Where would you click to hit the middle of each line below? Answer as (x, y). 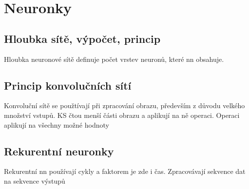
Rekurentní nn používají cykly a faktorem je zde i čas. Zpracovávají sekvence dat (125, 171)
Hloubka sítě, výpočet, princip (82, 38)
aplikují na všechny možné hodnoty (57, 124)
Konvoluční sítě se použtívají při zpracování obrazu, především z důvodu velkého (124, 105)
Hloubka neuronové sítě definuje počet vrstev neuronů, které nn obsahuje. (114, 59)
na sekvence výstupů (35, 180)
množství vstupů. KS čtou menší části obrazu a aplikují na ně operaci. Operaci (122, 115)
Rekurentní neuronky (59, 151)
